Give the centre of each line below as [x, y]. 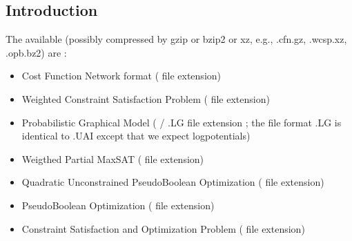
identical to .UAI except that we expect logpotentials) [136, 136]
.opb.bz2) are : [36, 52]
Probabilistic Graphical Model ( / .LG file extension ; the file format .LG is [182, 122]
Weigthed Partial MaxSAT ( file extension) [113, 158]
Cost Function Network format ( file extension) [121, 76]
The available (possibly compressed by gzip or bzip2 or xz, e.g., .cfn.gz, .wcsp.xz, [176, 39]
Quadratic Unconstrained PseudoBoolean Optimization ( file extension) [173, 182]
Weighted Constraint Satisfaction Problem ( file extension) [146, 98]
